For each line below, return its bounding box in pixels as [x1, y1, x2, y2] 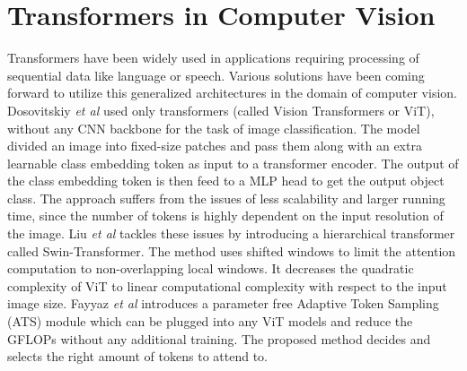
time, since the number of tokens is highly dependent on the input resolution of [7, 206, 444, 225]
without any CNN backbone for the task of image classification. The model [7, 118, 420, 137]
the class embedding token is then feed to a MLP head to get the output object [7, 171, 445, 190]
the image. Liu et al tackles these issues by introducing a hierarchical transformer [7, 224, 455, 243]
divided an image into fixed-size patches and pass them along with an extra [7, 136, 422, 155]
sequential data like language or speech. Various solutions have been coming [7, 65, 425, 84]
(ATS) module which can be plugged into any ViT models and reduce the [7, 312, 413, 331]
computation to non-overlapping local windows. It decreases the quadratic [7, 259, 414, 278]
